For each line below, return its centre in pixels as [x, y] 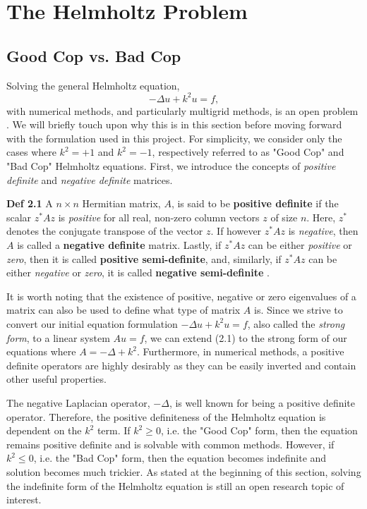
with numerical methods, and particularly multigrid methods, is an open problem [182, 110]
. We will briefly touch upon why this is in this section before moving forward [174, 124]
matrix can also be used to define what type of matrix [124, 310]
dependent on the [44, 430]
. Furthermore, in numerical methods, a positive [241, 351]
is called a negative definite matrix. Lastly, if [119, 245]
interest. [24, 499]
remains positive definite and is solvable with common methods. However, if [170, 444]
